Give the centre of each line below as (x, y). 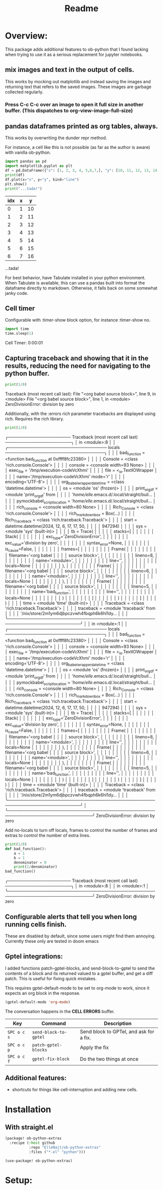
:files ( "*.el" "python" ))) (57, 1152)
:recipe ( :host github (32, 1143)
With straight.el (29, 1127)
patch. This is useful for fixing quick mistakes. (51, 978)
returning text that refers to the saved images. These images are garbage (78, 87)
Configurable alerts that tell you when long (71, 917)
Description (118, 1023)
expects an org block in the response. (43, 993)
